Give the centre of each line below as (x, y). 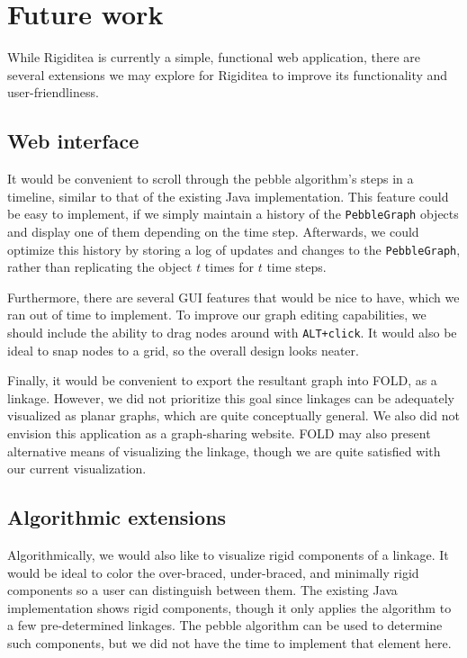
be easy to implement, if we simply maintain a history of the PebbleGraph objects (233, 214)
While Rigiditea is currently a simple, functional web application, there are (214, 57)
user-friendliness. (53, 92)
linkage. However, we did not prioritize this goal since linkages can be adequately (231, 397)
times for (229, 267)
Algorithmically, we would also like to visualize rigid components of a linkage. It (228, 554)
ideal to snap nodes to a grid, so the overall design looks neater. (183, 350)
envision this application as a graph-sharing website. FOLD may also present (219, 433)
